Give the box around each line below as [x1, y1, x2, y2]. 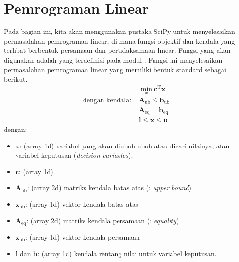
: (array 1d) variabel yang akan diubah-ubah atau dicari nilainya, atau [19, 140, 230, 150]
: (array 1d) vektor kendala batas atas [25, 198, 138, 209]
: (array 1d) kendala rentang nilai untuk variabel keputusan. [37, 248, 217, 258]
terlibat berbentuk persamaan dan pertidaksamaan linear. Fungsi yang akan [4, 45, 231, 55]
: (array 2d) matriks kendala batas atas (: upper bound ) [27, 182, 191, 193]
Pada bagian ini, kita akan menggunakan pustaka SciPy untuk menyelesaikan [4, 26, 235, 36]
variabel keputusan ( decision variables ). [15, 150, 133, 160]
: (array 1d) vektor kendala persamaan [25, 232, 140, 242]
